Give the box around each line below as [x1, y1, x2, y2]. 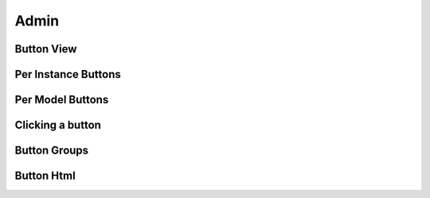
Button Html [14, 169, 76, 183]
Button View [14, 42, 77, 56]
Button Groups [14, 144, 89, 157]
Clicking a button [14, 118, 101, 132]
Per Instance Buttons [14, 68, 121, 81]
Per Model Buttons [14, 93, 109, 107]
